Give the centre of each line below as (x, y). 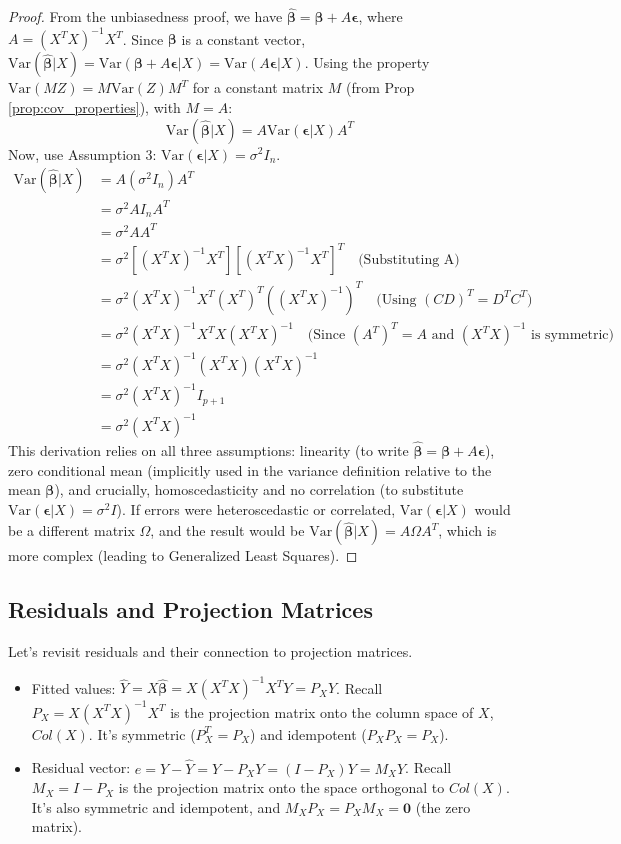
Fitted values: (73, 687)
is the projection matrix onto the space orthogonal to (281, 787)
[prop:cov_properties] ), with (94, 106)
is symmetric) (573, 335)
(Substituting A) (409, 260)
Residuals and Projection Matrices (190, 609)
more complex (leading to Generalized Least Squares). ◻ (183, 555)
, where (380, 16)
